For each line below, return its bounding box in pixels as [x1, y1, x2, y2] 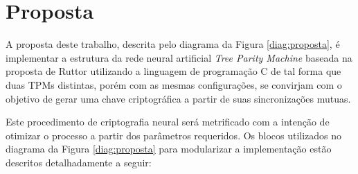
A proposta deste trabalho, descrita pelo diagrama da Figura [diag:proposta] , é [6, 37, 340, 51]
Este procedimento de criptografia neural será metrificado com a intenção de [6, 114, 330, 129]
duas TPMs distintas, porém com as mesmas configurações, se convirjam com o [6, 77, 342, 92]
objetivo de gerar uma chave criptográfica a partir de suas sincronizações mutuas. [6, 91, 351, 105]
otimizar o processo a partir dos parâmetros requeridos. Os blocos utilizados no [6, 128, 342, 142]
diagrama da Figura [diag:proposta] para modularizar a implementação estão [6, 141, 332, 156]
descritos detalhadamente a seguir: [6, 155, 152, 169]
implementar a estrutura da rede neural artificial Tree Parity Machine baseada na [6, 50, 352, 64]
